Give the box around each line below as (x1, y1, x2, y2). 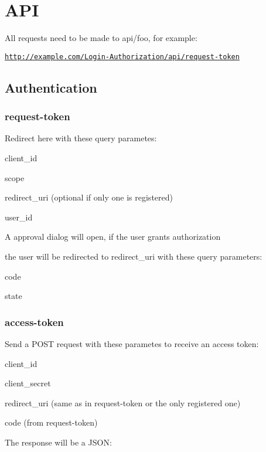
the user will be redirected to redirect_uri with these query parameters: (5, 250, 262, 262)
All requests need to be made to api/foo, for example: (5, 32, 197, 44)
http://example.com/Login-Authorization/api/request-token (5, 52, 240, 61)
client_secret (5, 377, 51, 389)
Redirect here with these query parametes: (5, 132, 157, 144)
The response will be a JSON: (5, 436, 112, 448)
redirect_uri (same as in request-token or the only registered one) (5, 396, 241, 409)
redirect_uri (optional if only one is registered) (5, 191, 173, 203)
